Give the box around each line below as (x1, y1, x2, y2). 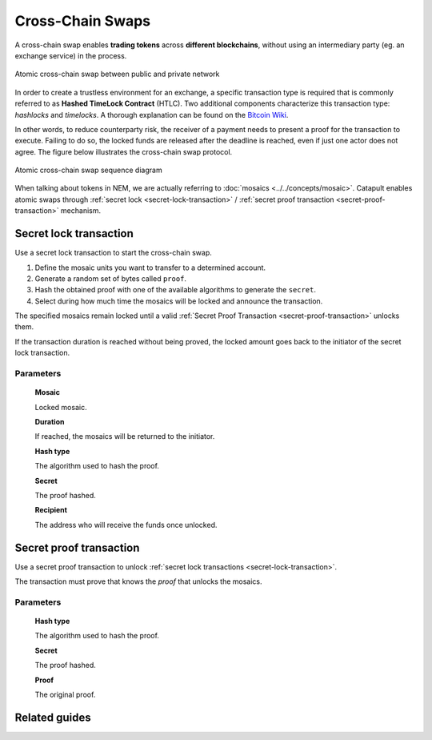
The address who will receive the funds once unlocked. (34, 520, 218, 529)
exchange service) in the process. (14, 50, 127, 60)
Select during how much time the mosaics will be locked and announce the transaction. (34, 296, 323, 306)
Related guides (14, 710, 91, 724)
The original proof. (34, 690, 96, 699)
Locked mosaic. (34, 402, 87, 412)
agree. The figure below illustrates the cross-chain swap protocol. (14, 147, 233, 156)
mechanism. (60, 206, 102, 215)
